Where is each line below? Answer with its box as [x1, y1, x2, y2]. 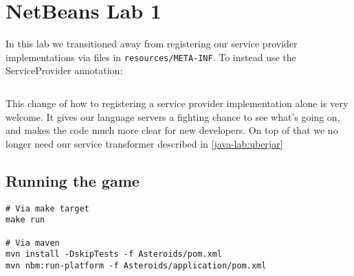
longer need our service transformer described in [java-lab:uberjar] [5, 136, 283, 150]
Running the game [5, 170, 140, 191]
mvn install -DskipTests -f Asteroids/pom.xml [5, 249, 222, 260]
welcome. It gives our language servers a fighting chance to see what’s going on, [5, 109, 340, 124]
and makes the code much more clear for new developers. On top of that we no [5, 123, 338, 137]
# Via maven [5, 238, 60, 248]
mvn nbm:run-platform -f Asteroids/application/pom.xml [5, 260, 267, 271]
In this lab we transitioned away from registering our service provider [5, 36, 298, 51]
